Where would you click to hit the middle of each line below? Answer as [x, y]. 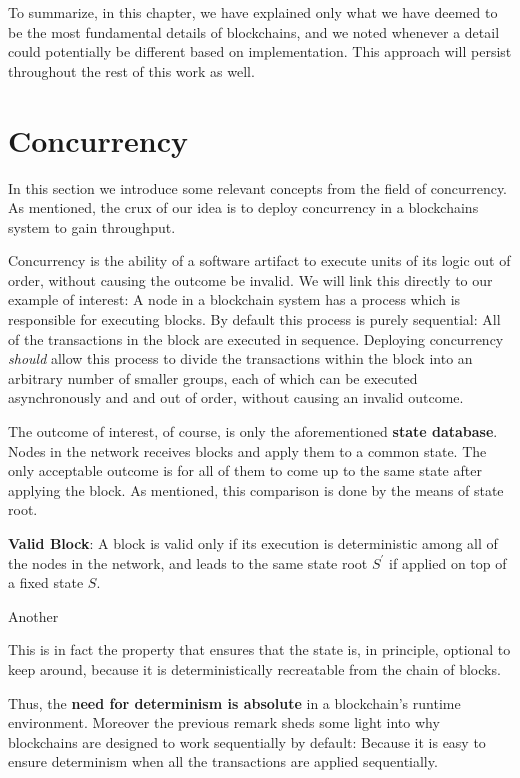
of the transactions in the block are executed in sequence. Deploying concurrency [256, 338]
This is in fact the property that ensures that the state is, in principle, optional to [259, 649]
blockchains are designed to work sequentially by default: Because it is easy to [247, 741]
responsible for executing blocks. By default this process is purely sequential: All [254, 319]
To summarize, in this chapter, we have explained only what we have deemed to [253, 12]
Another [33, 615]
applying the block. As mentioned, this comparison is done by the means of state [256, 489]
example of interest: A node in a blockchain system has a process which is [234, 299]
